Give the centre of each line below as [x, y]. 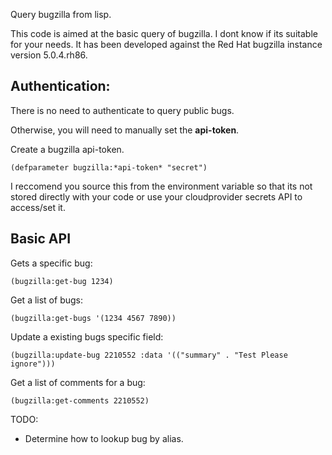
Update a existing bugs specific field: [87, 336]
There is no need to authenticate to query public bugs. [122, 110]
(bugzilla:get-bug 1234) [62, 281]
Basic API [41, 239]
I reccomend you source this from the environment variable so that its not [161, 186]
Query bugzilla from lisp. [61, 14]
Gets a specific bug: [51, 263]
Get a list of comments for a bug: [78, 382]
